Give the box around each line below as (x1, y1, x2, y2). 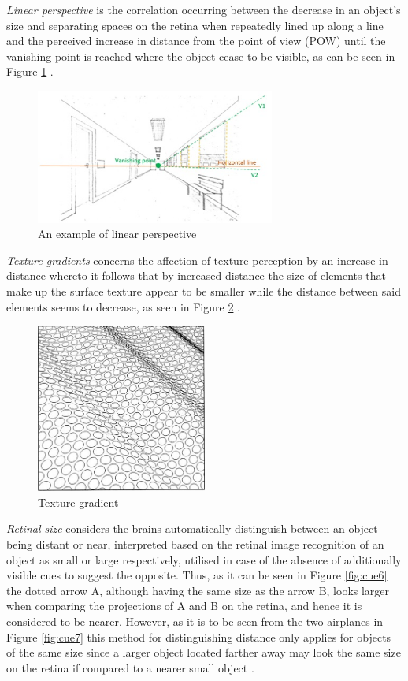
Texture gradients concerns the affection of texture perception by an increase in (6, 251, 388, 268)
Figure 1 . (6, 63, 54, 80)
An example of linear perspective (38, 225, 197, 242)
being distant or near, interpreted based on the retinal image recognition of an (6, 536, 384, 553)
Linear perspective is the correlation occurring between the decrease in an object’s (6, 2, 401, 17)
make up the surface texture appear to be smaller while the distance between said (6, 282, 401, 299)
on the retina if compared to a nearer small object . (6, 659, 254, 675)
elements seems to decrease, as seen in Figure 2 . (6, 298, 240, 314)
